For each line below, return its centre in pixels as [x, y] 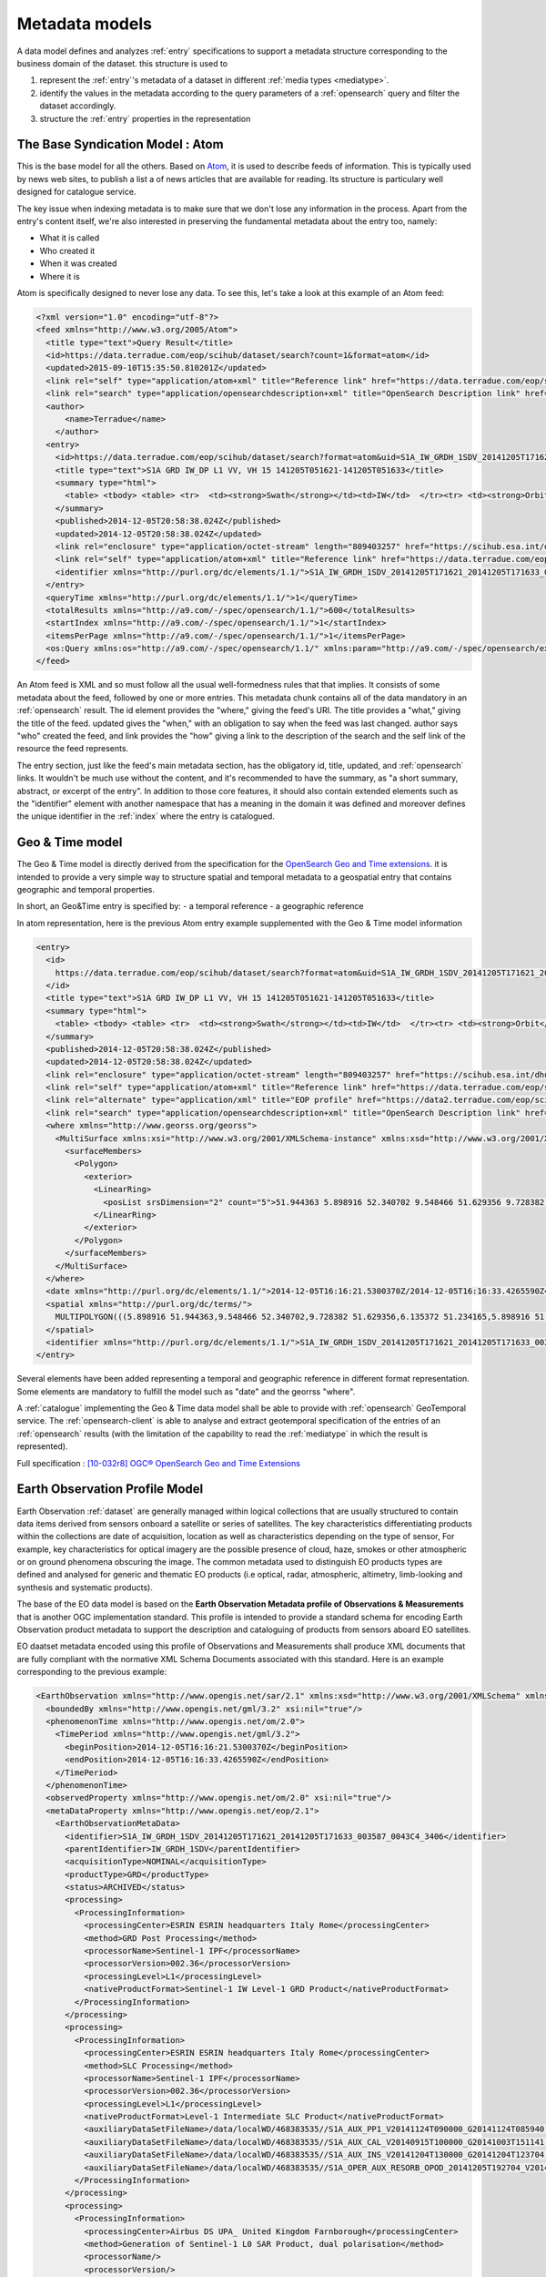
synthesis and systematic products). [85, 1587]
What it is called [70, 238]
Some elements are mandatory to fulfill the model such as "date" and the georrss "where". [186, 1391]
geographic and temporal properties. [86, 890]
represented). [42, 1446]
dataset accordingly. [78, 106]
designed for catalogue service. [76, 192]
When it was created [78, 263]
